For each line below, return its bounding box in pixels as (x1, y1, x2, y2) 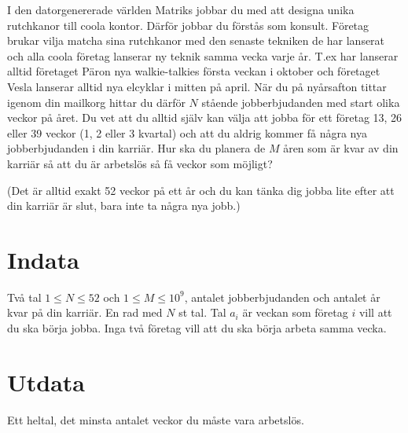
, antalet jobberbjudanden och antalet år (184, 288, 380, 305)
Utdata (7, 365, 86, 398)
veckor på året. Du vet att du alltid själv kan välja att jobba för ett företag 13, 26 (7, 109, 402, 126)
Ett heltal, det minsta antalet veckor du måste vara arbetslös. (7, 411, 304, 427)
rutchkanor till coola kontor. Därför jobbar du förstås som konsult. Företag (7, 17, 369, 33)
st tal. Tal (178, 304, 226, 321)
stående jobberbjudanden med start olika (201, 94, 400, 110)
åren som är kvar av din (283, 140, 399, 156)
